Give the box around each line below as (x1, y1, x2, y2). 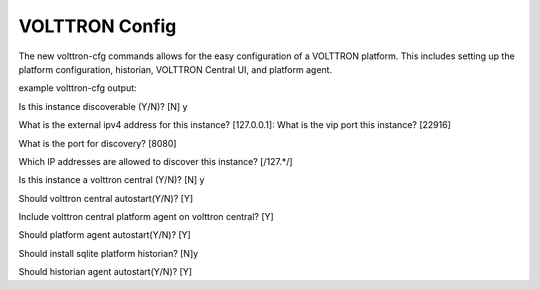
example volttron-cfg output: (18, 82, 137, 94)
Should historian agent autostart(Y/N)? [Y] (18, 266, 193, 278)
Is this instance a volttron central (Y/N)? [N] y (18, 174, 205, 186)
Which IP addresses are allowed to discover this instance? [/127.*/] (18, 155, 294, 167)
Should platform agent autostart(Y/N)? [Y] (18, 229, 192, 241)
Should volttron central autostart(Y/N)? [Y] (18, 192, 194, 204)
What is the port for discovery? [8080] (18, 137, 177, 149)
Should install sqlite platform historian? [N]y (18, 247, 199, 259)
